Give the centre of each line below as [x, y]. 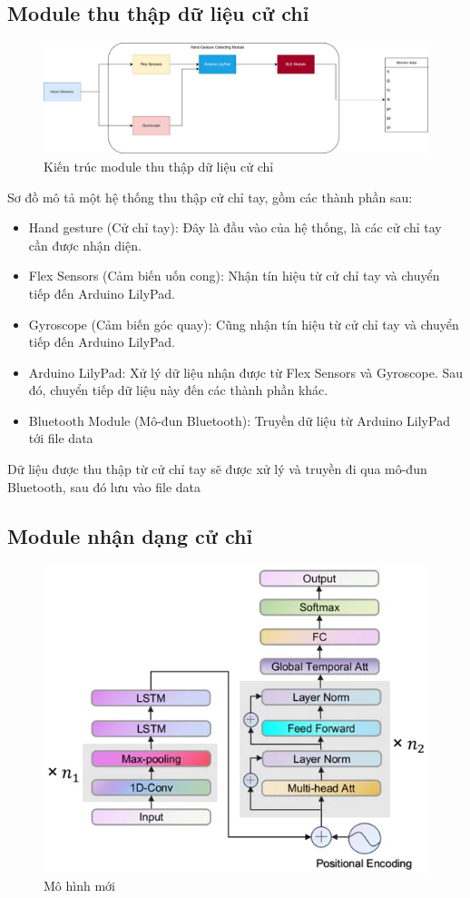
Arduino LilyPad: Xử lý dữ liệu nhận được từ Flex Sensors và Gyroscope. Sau [246, 372]
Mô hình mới [79, 886]
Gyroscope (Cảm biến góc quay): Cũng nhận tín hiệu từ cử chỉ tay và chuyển [244, 324]
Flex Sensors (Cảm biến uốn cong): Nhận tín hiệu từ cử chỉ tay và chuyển [234, 276]
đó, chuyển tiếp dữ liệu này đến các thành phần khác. [178, 390]
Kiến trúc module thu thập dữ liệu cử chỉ [159, 166]
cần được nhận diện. [85, 245]
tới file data [61, 438]
